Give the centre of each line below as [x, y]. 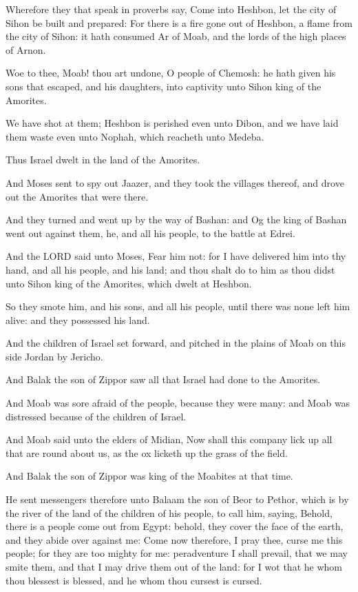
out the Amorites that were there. [77, 196]
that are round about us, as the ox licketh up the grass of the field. [147, 452]
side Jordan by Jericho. [54, 356]
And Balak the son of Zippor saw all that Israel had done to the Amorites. [163, 379]
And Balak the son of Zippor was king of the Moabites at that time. [149, 476]
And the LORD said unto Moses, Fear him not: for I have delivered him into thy [176, 256]
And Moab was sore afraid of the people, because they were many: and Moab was [178, 403]
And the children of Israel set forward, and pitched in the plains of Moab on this [176, 343]
